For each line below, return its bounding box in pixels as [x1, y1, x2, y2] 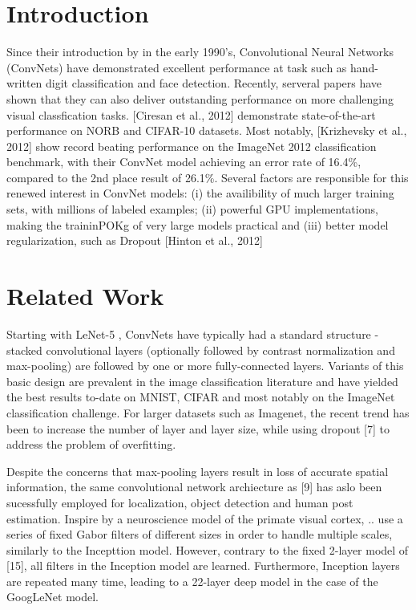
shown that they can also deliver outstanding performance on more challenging [6, 90, 394, 107]
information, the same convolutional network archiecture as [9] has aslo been [6, 478, 382, 495]
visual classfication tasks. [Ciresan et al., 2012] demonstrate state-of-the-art [6, 106, 376, 123]
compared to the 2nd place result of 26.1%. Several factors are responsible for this [6, 169, 409, 185]
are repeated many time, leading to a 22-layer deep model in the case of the [6, 572, 378, 589]
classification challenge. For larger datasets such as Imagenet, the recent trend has [6, 404, 410, 421]
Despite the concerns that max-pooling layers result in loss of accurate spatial [6, 462, 389, 479]
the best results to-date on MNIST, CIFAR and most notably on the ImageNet [6, 388, 395, 405]
